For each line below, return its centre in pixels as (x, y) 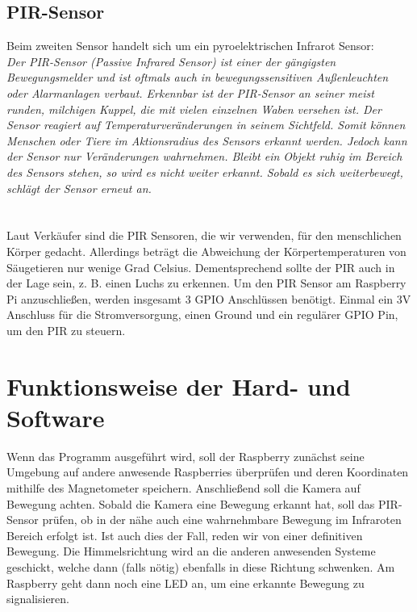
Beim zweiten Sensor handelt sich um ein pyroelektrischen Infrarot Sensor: (190, 46)
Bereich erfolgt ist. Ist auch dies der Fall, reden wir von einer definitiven (185, 535)
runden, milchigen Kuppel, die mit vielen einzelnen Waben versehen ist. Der (194, 109)
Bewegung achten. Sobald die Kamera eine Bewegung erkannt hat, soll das (191, 503)
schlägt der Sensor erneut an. (79, 188)
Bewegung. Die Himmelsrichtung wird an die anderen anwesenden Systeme (191, 551)
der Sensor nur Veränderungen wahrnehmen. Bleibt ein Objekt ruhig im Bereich (204, 156)
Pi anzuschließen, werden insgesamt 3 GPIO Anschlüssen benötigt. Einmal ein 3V (209, 298)
